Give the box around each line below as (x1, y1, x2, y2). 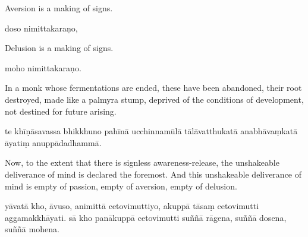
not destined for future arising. (5, 105, 117, 117)
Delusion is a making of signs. (5, 42, 114, 54)
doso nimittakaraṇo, (5, 21, 78, 34)
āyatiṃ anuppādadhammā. (5, 136, 102, 148)
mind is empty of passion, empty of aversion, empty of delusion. (5, 179, 237, 192)
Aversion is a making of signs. (5, 2, 113, 14)
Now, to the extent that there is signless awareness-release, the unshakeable (5, 156, 279, 169)
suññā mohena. (5, 223, 59, 235)
